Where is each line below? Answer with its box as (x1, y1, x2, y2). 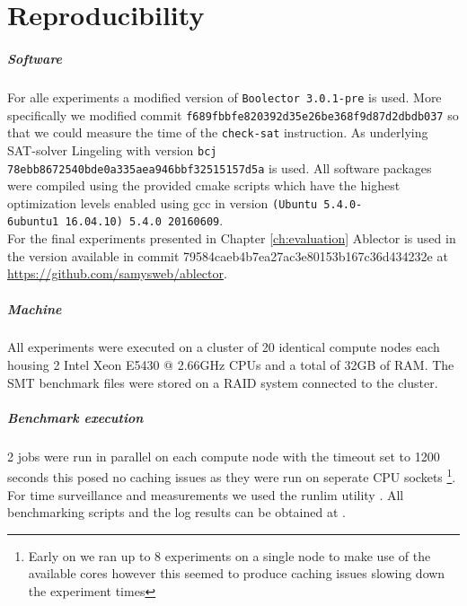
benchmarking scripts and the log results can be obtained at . (7, 503, 346, 522)
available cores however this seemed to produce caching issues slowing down (28, 564, 445, 583)
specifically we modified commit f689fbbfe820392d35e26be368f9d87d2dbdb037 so (7, 105, 459, 124)
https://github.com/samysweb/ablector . (7, 264, 227, 283)
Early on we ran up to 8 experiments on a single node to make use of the (28, 546, 431, 565)
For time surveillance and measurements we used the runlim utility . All (7, 485, 404, 504)
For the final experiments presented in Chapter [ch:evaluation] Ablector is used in (7, 229, 456, 248)
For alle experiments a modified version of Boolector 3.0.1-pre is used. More (7, 87, 442, 106)
